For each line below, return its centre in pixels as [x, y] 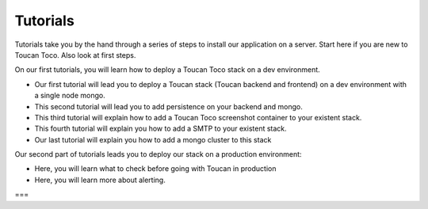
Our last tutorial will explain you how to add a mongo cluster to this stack [153, 139]
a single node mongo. [70, 96]
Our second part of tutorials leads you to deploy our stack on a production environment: [158, 154]
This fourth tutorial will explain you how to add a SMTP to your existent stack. [160, 129]
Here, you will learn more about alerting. [100, 180]
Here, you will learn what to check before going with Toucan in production [155, 169]
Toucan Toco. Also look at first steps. [75, 55]
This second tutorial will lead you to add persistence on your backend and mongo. [168, 106]
